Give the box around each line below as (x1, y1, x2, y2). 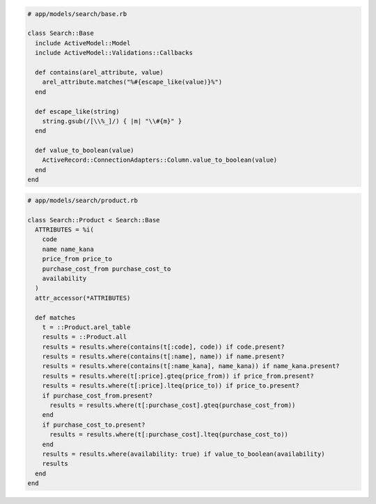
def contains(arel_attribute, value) (35, 68, 164, 76)
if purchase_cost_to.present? (42, 420, 146, 429)
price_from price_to (42, 255, 113, 263)
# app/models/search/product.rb (27, 196, 139, 204)
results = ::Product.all (42, 333, 127, 341)
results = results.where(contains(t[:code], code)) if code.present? (42, 342, 285, 351)
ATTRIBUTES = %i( (35, 225, 94, 234)
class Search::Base (27, 29, 94, 38)
